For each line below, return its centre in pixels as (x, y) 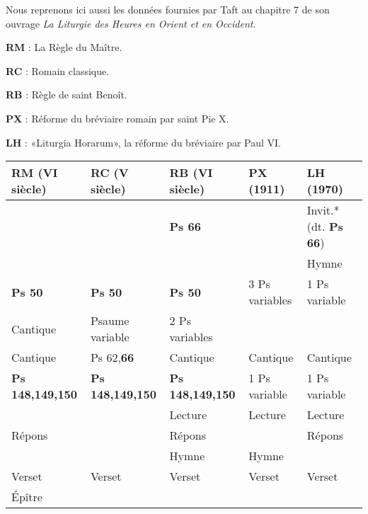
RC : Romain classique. (58, 70)
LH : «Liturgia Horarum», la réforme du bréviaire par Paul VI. (143, 142)
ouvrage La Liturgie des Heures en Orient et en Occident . (131, 23)
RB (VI (191, 173)
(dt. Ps (325, 227)
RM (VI (35, 173)
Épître (27, 497)
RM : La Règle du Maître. (64, 47)
